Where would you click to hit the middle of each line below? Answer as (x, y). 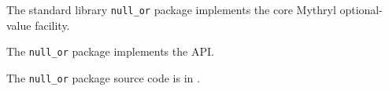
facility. (52, 25)
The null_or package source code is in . (103, 77)
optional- (361, 9)
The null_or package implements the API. (110, 51)
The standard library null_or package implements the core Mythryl (171, 9)
